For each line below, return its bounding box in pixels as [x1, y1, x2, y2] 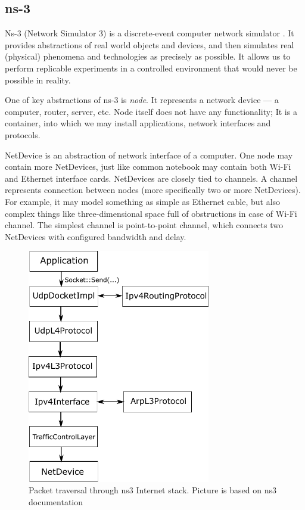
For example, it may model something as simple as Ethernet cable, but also [5, 195, 281, 207]
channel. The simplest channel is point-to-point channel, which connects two [5, 219, 283, 231]
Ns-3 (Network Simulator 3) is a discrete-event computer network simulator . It [5, 27, 294, 39]
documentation [29, 495, 83, 508]
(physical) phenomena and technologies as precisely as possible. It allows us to [5, 50, 291, 63]
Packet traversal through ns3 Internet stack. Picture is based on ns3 [29, 484, 276, 496]
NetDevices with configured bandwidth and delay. [5, 230, 186, 242]
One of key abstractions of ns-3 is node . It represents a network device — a [5, 94, 279, 106]
